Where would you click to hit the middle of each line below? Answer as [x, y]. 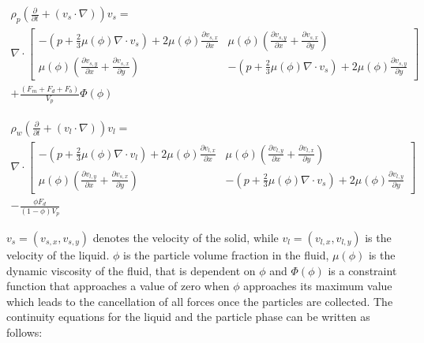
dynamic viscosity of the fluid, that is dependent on [131, 270]
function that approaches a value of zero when [118, 286]
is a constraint [362, 270]
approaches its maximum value [318, 286]
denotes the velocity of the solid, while [186, 238]
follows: [24, 332]
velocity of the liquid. [58, 255]
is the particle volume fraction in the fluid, [226, 255]
